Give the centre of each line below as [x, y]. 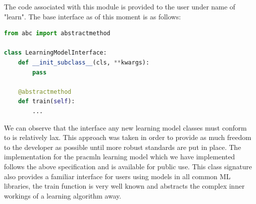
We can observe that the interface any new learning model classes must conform [126, 127]
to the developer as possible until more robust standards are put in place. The [123, 147]
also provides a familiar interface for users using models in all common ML [117, 176]
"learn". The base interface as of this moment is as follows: [93, 16]
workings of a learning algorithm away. [63, 195]
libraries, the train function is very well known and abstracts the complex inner [124, 186]
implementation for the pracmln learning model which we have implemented [120, 157]
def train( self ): [47, 102]
